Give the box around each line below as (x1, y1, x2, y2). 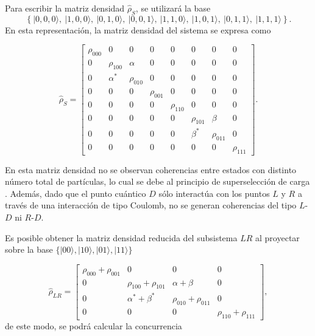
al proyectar (255, 231, 300, 244)
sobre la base (5, 243, 53, 256)
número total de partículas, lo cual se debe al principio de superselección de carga (5, 175, 310, 188)
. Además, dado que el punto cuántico (5, 187, 146, 199)
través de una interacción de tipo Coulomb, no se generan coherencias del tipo (5, 199, 297, 211)
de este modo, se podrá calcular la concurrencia (5, 319, 182, 332)
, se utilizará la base (135, 2, 211, 14)
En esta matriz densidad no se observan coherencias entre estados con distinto (5, 163, 297, 176)
